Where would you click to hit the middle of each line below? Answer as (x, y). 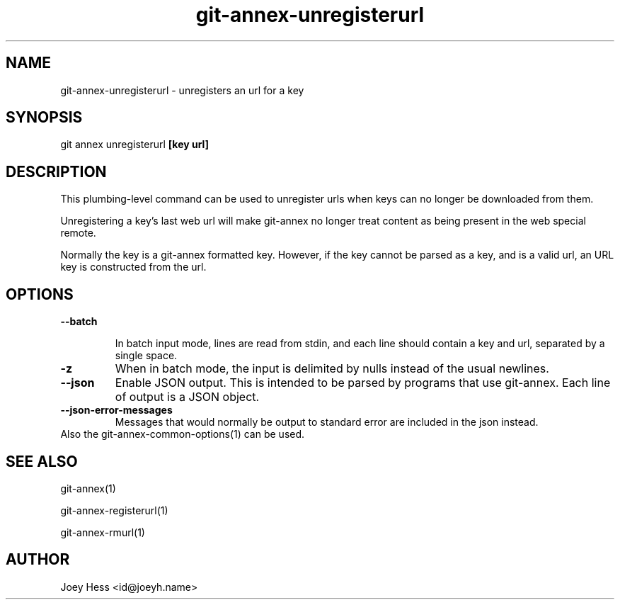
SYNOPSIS (44, 118)
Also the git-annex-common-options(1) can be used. (183, 434)
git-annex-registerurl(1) (114, 510)
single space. (146, 356)
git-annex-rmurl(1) (103, 532)
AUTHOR (38, 560)
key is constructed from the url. (133, 267)
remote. (78, 233)
